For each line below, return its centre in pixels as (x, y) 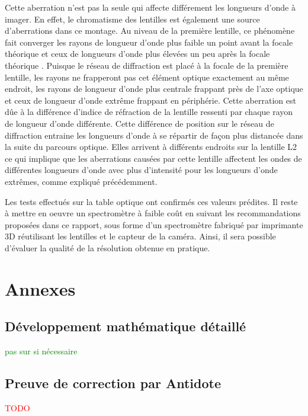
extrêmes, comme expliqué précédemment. (81, 181)
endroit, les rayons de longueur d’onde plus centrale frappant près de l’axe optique (154, 89)
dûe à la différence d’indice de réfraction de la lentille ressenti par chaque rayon (149, 112)
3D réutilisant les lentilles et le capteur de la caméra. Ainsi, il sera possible (140, 236)
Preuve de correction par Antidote (113, 383)
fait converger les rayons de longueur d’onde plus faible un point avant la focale (149, 42)
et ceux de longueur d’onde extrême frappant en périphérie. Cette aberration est (150, 100)
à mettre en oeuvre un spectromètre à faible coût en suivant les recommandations (153, 213)
